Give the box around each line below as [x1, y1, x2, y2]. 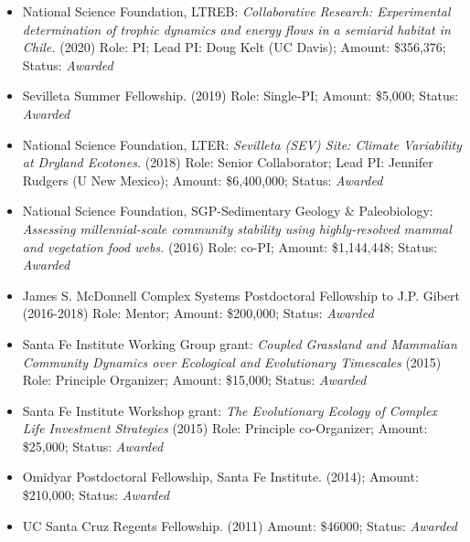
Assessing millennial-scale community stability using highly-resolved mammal [22, 218, 452, 238]
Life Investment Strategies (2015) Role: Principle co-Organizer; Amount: [22, 419, 428, 438]
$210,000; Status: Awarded [22, 485, 170, 505]
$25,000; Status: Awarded [22, 436, 164, 455]
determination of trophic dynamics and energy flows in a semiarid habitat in [22, 19, 451, 38]
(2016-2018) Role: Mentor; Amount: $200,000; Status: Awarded [22, 303, 374, 323]
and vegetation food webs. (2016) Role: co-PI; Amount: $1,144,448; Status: [22, 237, 438, 256]
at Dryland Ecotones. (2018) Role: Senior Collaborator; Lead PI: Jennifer [22, 153, 433, 172]
